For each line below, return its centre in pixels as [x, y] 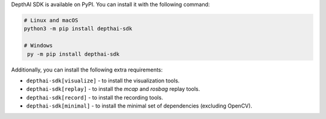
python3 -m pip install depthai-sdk [78, 29]
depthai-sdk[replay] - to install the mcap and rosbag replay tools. [113, 89]
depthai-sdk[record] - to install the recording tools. [94, 97]
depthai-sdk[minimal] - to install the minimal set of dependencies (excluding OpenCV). [139, 106]
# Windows [38, 46]
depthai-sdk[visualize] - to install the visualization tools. [103, 81]
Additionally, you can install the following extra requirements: [87, 70]
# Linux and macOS [51, 20]
